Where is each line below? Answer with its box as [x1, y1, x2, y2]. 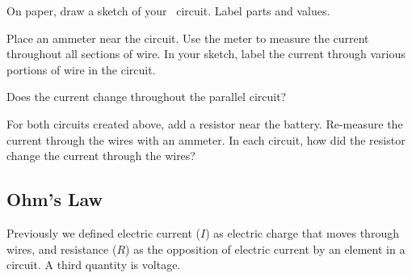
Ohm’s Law [6, 187, 103, 212]
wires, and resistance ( [6, 240, 117, 257]
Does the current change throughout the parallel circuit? [6, 88, 287, 105]
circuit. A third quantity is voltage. [6, 256, 181, 273]
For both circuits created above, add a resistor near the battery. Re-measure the [6, 115, 403, 132]
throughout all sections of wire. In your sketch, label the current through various [6, 45, 406, 62]
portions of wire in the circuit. [6, 61, 156, 78]
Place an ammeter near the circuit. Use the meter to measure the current [6, 29, 369, 46]
